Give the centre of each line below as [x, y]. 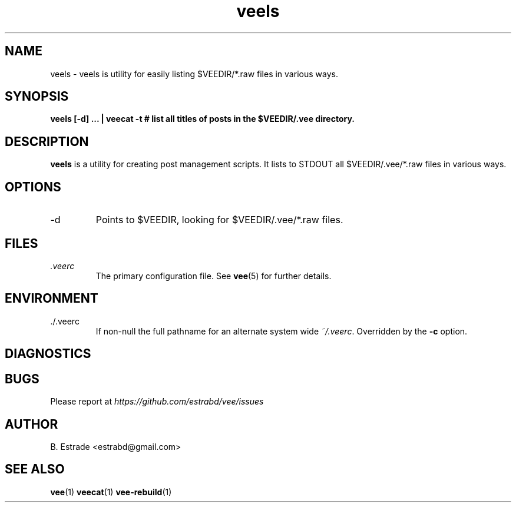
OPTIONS [33, 187]
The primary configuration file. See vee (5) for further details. [214, 276]
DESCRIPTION [47, 141]
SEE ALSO [35, 469]
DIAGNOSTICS [48, 354]
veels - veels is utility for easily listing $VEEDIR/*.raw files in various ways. [194, 74]
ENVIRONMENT [52, 299]
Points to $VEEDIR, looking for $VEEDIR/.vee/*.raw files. [219, 220]
